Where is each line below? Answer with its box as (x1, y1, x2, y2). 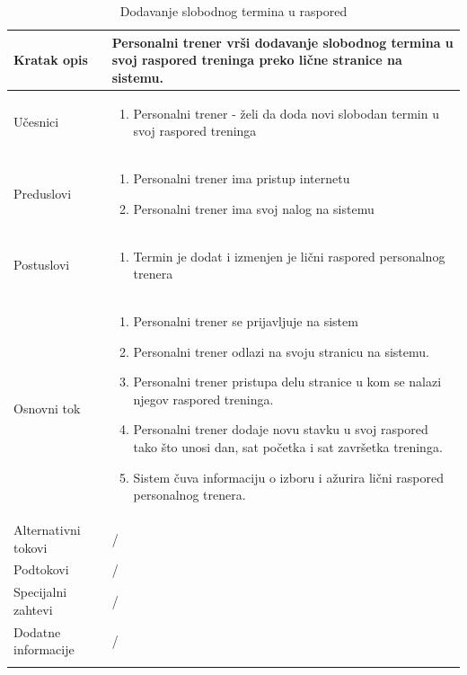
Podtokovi (13, 560, 69, 579)
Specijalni (13, 582, 67, 601)
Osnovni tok (13, 398, 81, 417)
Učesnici (13, 112, 59, 131)
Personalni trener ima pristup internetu (133, 169, 350, 188)
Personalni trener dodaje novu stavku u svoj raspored (133, 420, 428, 439)
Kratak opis (13, 50, 88, 69)
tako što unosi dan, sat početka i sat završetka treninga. (133, 437, 443, 456)
